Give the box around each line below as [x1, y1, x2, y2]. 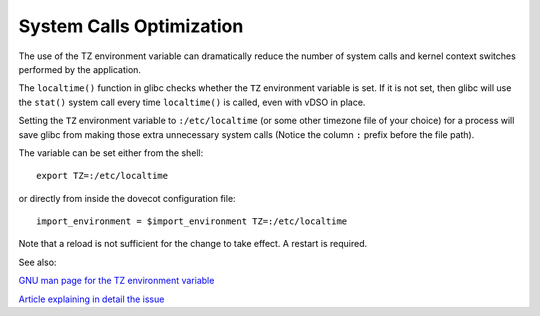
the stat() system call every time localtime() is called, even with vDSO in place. [18, 96, 366, 108]
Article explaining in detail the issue [18, 293, 165, 305]
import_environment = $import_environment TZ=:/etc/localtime [36, 216, 348, 227]
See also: [18, 256, 57, 268]
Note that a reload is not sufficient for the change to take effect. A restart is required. [18, 238, 368, 250]
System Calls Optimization [18, 15, 244, 37]
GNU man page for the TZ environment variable [18, 275, 215, 287]
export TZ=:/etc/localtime [36, 170, 169, 182]
